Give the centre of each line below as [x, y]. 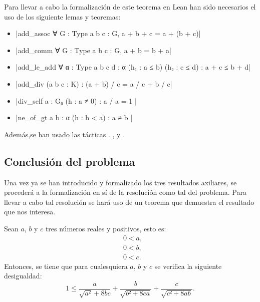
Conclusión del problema [70, 161]
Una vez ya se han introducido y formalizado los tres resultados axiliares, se [120, 182]
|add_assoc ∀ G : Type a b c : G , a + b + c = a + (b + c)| [108, 33]
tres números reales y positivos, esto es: [106, 228]
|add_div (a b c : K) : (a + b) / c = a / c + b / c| [94, 83]
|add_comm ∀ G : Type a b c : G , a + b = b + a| [93, 50]
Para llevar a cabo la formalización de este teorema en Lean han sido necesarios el [130, 7]
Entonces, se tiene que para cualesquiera [66, 266]
